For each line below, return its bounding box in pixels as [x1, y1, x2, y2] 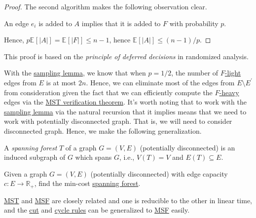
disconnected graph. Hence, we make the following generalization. [4, 125, 202, 136]
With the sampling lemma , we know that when [4, 68, 146, 78]
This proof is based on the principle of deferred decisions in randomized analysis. [4, 51, 249, 61]
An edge [4, 18, 29, 28]
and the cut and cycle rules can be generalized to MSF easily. [4, 205, 190, 215]
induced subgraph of [4, 152, 66, 162]
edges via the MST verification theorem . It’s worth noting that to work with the [4, 97, 247, 107]
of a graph [65, 142, 97, 152]
